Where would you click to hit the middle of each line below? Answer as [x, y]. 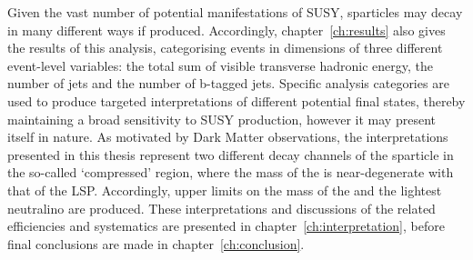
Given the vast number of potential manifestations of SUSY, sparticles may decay [235, 12]
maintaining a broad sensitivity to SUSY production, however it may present [221, 119]
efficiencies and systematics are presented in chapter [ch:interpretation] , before [226, 226]
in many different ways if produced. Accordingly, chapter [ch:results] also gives [226, 30]
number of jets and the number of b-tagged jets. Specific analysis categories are [228, 83]
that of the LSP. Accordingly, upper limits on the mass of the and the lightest [225, 190]
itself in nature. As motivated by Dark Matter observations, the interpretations [228, 137]
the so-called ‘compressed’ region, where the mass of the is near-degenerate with [231, 172]
